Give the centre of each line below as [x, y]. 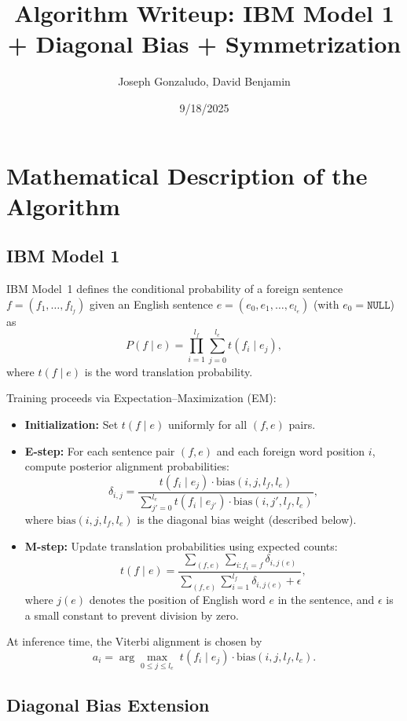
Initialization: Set [71, 424]
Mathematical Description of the [187, 175]
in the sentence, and [326, 600]
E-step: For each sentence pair [100, 450]
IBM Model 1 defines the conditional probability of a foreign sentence [175, 289]
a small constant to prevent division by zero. [132, 615]
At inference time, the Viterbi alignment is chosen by [134, 641]
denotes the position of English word [177, 600]
